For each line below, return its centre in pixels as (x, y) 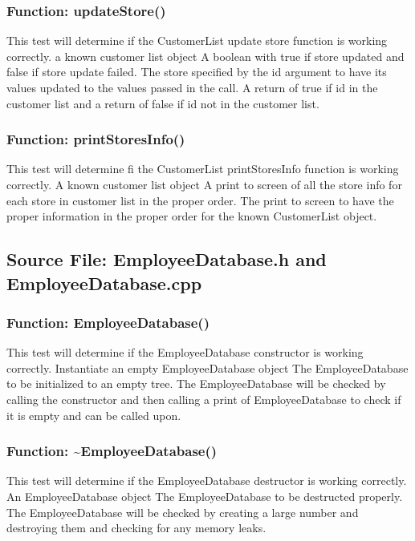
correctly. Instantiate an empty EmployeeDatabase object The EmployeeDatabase (207, 367)
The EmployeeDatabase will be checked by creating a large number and (183, 512)
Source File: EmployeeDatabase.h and (167, 259)
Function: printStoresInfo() (96, 139)
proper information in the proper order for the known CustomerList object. (192, 216)
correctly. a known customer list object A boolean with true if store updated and (205, 56)
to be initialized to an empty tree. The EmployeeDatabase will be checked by (196, 384)
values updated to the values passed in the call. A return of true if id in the (192, 87)
